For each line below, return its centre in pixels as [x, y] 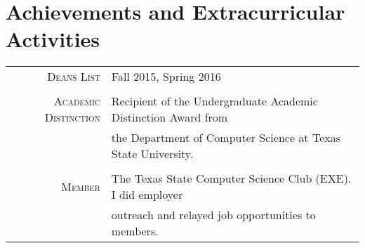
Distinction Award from [170, 117]
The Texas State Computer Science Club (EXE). [231, 178]
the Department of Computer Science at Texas [226, 138]
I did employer [147, 195]
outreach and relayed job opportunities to [213, 215]
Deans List [74, 77]
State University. [152, 154]
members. [135, 231]
